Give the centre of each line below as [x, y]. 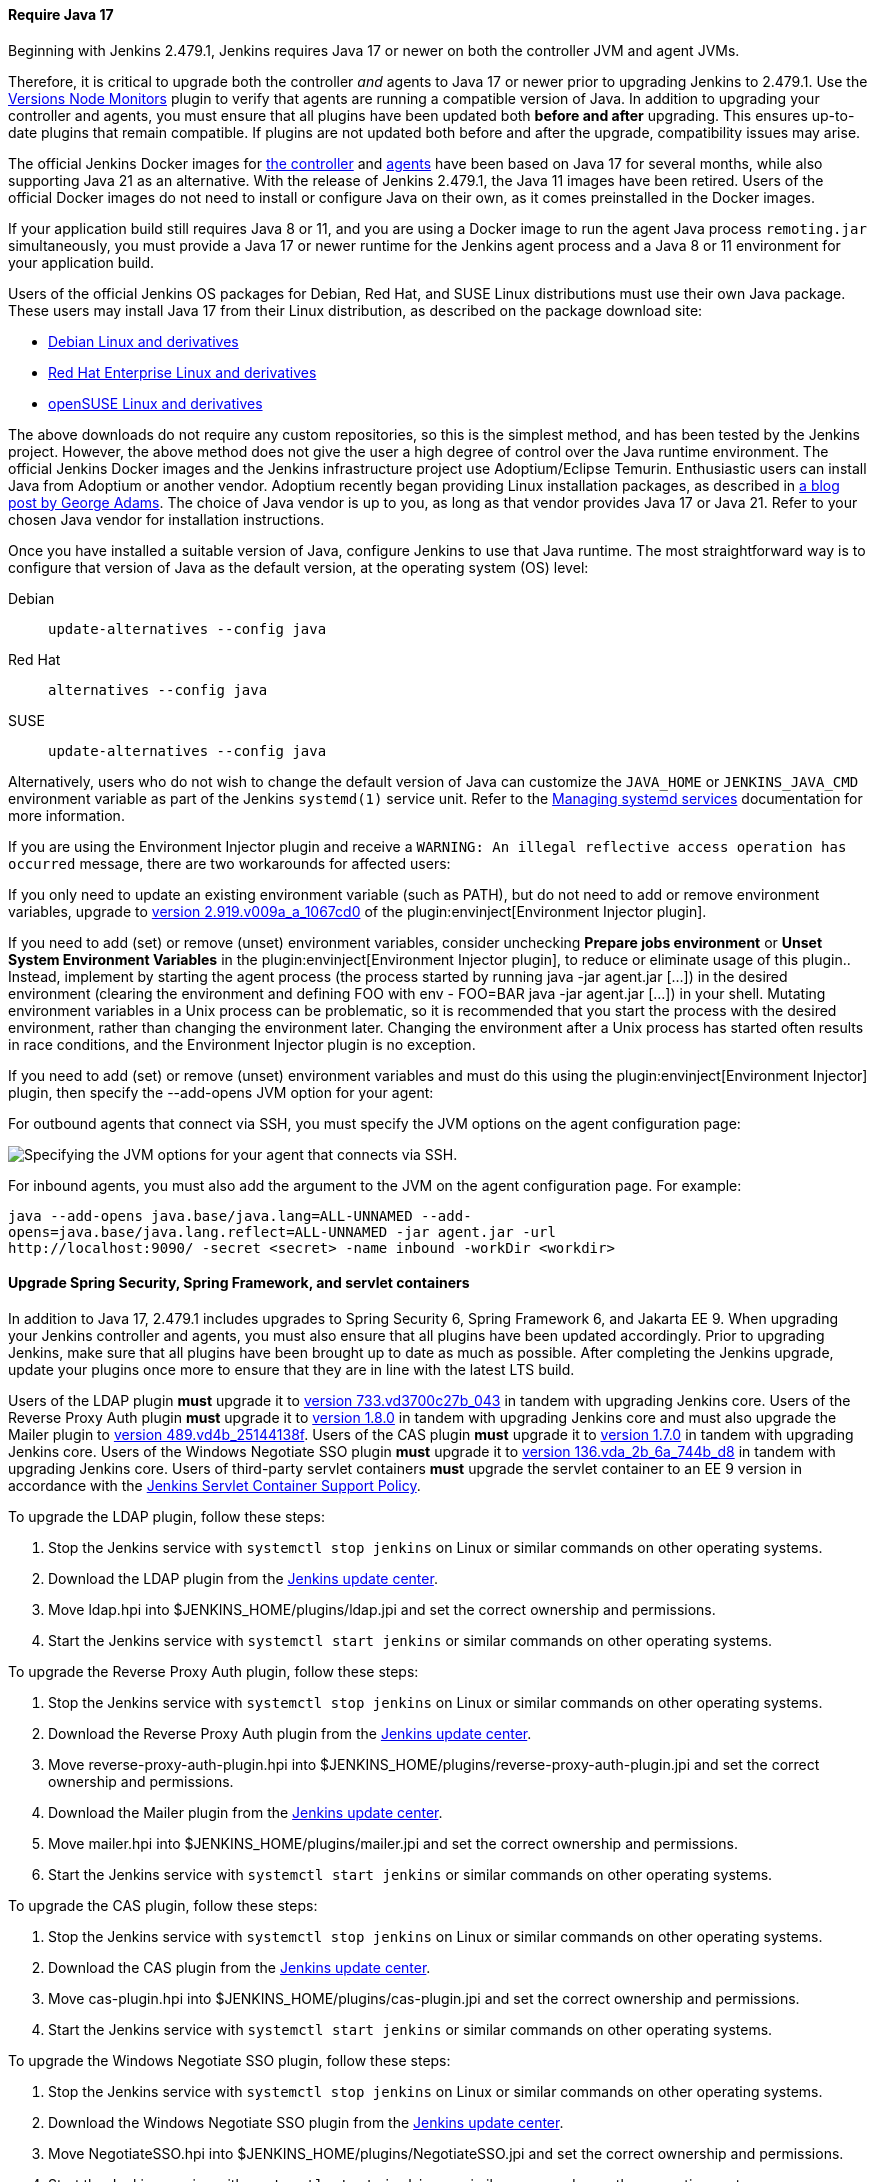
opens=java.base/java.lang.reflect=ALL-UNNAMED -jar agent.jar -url [282, 1231]
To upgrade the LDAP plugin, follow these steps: [166, 1516]
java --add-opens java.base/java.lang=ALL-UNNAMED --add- [240, 1215]
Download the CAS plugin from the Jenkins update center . [239, 1967]
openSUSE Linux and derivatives [155, 403]
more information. [66, 815]
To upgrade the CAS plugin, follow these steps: [163, 1905]
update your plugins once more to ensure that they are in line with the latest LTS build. [291, 1369]
